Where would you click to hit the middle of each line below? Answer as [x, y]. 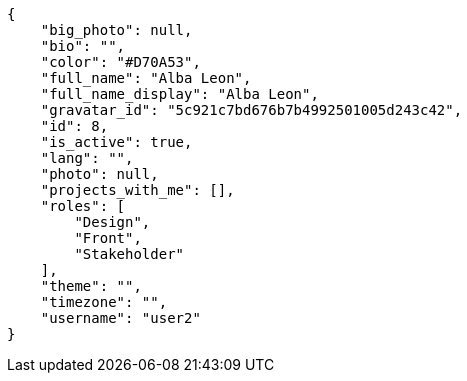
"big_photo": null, [116, 30]
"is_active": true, [116, 142]
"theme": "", [91, 286]
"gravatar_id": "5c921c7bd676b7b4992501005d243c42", [251, 110]
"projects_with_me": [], [137, 190]
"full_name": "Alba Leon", [146, 78]
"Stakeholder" [129, 254]
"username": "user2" [120, 318]
